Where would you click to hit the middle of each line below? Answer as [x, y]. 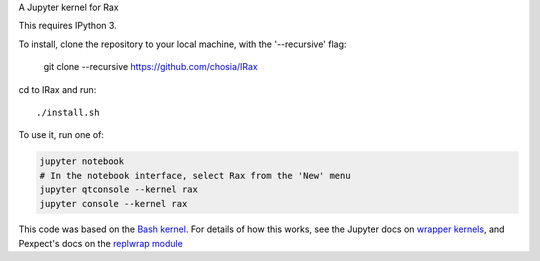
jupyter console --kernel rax [113, 203]
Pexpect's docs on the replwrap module [101, 243]
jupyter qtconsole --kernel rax [119, 189]
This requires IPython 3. [67, 26]
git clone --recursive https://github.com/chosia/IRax [151, 67]
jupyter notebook [82, 161]
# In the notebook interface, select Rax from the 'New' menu [195, 175]
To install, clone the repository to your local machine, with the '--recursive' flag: [182, 44]
